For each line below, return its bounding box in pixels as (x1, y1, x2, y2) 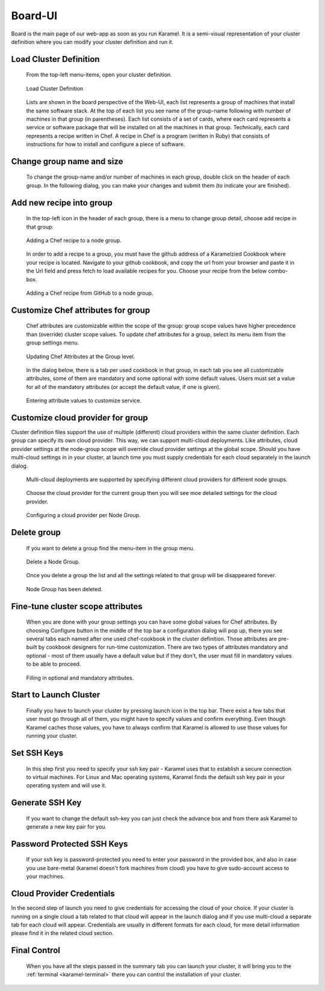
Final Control (11, 945, 60, 956)
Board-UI (11, 9, 58, 22)
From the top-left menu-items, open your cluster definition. (26, 71, 172, 78)
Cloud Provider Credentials (11, 889, 116, 899)
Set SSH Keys (11, 747, 63, 758)
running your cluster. (26, 732, 78, 740)
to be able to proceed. (26, 660, 81, 667)
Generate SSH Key (11, 797, 82, 808)
